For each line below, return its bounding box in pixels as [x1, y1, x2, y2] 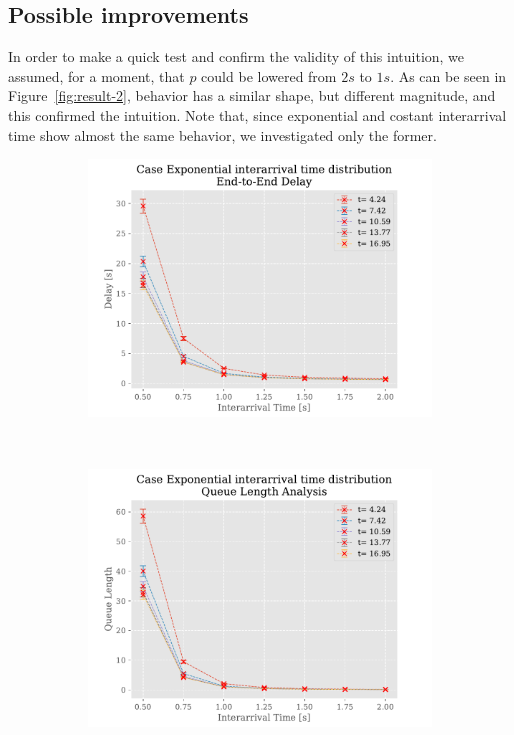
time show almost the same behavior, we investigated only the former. [8, 124, 437, 145]
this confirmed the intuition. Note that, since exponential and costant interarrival [8, 104, 507, 125]
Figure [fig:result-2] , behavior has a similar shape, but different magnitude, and [8, 85, 496, 106]
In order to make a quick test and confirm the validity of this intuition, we [8, 46, 465, 67]
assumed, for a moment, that [8, 65, 185, 86]
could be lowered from [201, 65, 337, 86]
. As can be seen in [390, 65, 507, 86]
